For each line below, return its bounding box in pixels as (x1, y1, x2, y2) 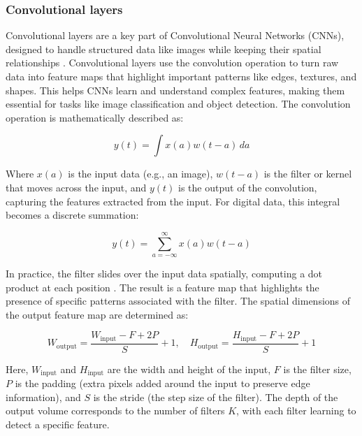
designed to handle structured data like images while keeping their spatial (6, 41, 321, 56)
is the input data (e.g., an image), (68, 166, 213, 181)
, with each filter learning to (236, 403, 356, 418)
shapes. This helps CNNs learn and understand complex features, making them (6, 82, 345, 97)
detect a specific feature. (6, 417, 110, 432)
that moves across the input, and (6, 180, 147, 194)
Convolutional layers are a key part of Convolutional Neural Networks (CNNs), (6, 28, 345, 43)
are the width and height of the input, (107, 361, 271, 376)
